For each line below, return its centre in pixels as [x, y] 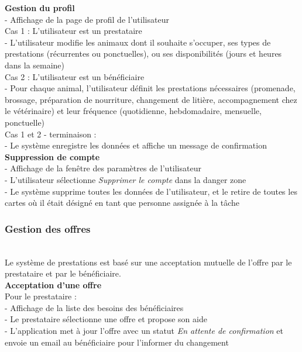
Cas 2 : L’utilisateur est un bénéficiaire [75, 76]
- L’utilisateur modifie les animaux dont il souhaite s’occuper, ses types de [138, 42]
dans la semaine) [35, 65]
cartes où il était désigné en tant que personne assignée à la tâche [122, 203]
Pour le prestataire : [41, 296]
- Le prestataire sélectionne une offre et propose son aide [106, 319]
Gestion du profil [40, 8]
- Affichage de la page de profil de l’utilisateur [87, 19]
